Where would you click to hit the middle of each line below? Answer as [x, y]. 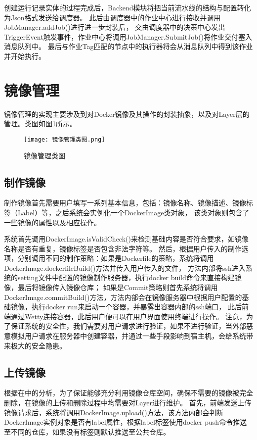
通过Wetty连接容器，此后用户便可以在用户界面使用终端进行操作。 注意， [128, 316]
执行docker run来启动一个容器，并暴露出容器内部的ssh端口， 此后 [136, 307]
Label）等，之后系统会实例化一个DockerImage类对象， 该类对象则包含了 [133, 212]
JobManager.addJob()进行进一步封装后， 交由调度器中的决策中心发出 [115, 27]
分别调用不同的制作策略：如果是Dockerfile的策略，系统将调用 [116, 258]
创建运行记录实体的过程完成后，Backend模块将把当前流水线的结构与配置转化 [128, 7]
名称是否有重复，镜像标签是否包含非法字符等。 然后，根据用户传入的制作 [123, 248]
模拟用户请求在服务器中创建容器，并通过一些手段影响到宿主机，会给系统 [128, 336]
